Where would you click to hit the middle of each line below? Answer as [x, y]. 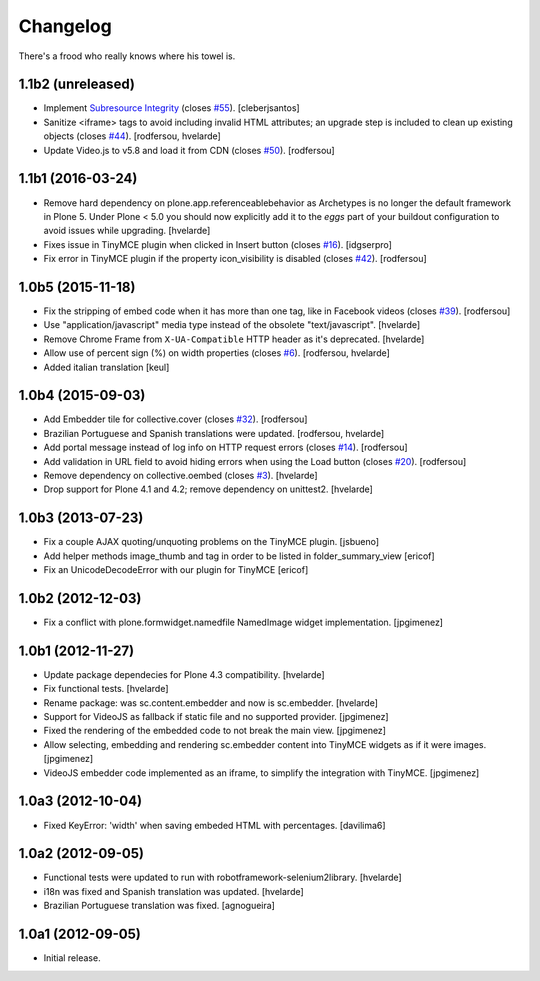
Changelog [65, 26]
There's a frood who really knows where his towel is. [127, 56]
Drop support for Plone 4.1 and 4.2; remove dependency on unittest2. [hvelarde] [208, 489]
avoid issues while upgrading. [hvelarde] [127, 231]
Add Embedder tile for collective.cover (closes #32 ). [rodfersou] [175, 419]
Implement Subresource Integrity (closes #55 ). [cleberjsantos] [171, 108]
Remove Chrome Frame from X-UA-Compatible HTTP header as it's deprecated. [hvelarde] [234, 339]
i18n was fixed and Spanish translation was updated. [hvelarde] [173, 891]
